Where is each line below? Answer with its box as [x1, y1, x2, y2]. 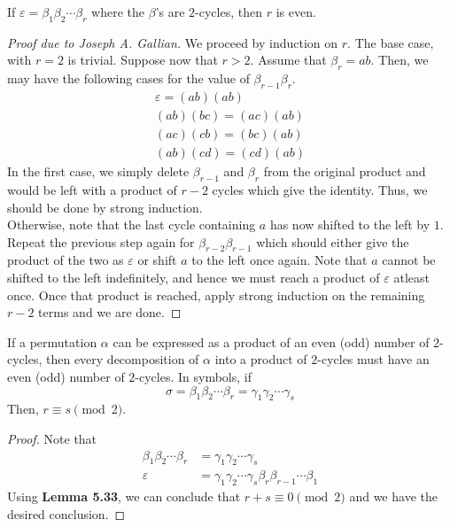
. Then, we [370, 50, 429, 69]
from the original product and [263, 162, 426, 181]
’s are [155, 3, 185, 20]
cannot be [382, 251, 436, 269]
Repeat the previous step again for [7, 232, 195, 251]
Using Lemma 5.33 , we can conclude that [7, 487, 241, 506]
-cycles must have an [317, 350, 430, 368]
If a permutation [7, 332, 97, 351]
